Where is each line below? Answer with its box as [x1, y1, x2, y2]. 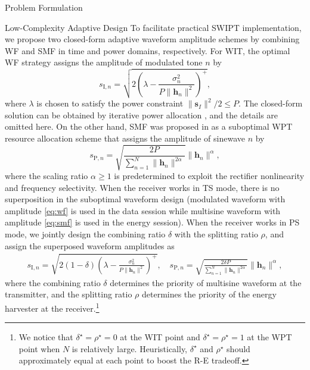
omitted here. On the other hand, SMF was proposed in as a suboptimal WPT [5, 120, 293, 133]
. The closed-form [238, 97, 303, 109]
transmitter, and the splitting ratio [5, 288, 132, 300]
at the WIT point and [120, 331, 200, 343]
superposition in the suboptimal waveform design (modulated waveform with [5, 193, 286, 205]
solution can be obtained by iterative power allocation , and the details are [5, 108, 278, 121]
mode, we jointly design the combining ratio [5, 228, 166, 240]
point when [18, 342, 60, 355]
